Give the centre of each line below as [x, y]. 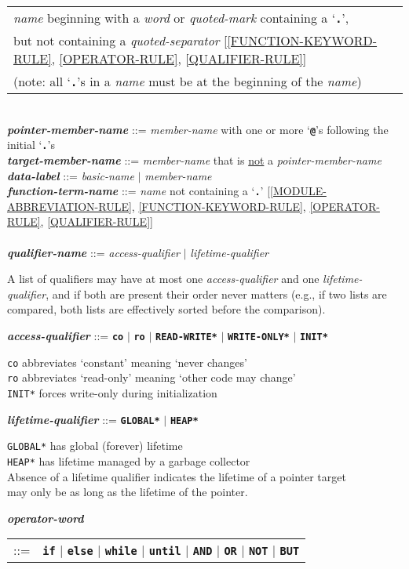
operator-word [46, 518]
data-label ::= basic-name [71, 175]
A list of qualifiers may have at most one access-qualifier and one [163, 279]
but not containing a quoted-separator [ [121, 40]
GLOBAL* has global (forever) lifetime [95, 446]
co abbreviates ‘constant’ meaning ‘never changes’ [127, 362]
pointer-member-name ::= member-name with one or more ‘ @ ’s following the [198, 129]
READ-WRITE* [186, 337]
